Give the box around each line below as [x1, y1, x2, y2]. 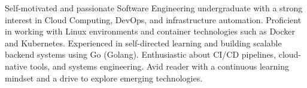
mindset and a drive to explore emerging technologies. [5, 71, 203, 84]
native [5, 59, 28, 72]
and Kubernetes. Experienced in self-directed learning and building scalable [5, 36, 282, 49]
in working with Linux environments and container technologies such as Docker [5, 25, 296, 37]
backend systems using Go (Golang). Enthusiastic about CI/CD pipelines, [5, 48, 276, 61]
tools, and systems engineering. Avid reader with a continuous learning [29, 59, 290, 72]
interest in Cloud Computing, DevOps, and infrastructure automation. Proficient [5, 13, 302, 26]
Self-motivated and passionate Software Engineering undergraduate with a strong [5, 2, 303, 14]
